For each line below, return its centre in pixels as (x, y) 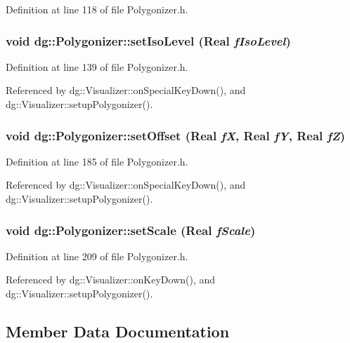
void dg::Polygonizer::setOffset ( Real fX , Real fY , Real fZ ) (176, 135)
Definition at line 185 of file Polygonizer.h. (97, 161)
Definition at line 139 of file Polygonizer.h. (97, 66)
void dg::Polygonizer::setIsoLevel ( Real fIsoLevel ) (148, 40)
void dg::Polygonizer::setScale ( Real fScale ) (131, 230)
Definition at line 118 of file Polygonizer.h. (97, 9)
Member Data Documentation (118, 331)
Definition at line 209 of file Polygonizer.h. (97, 256)
